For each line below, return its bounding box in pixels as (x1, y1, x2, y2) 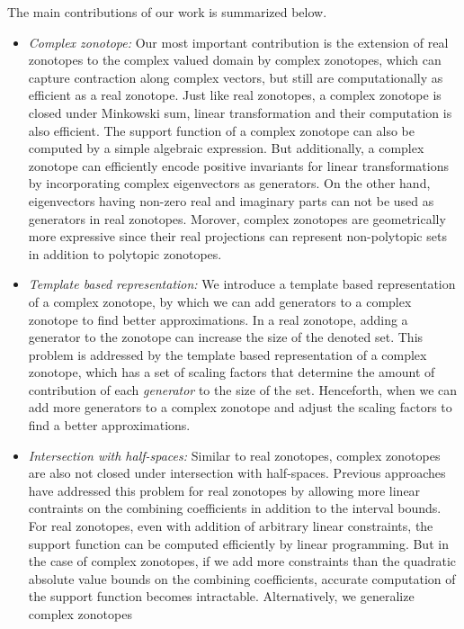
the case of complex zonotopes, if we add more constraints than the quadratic (28, 552, 457, 571)
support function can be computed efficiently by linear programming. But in (28, 534, 449, 553)
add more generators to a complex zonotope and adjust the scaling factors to (28, 398, 452, 417)
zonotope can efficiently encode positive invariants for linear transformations (28, 156, 449, 175)
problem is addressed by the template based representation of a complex (28, 345, 427, 364)
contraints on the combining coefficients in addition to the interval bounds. (28, 499, 442, 517)
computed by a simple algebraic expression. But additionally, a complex (28, 139, 424, 157)
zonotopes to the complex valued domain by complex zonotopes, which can (28, 50, 442, 69)
